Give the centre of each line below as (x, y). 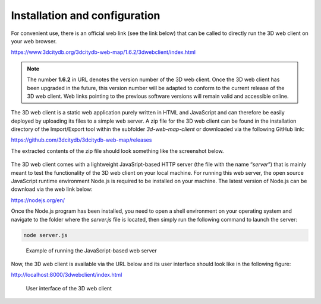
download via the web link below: (52, 189)
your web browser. (34, 41)
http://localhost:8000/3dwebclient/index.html (67, 275)
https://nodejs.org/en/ (38, 200)
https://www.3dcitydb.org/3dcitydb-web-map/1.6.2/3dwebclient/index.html (103, 52)
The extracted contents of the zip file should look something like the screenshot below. (117, 151)
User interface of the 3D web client (69, 288)
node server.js (45, 235)
